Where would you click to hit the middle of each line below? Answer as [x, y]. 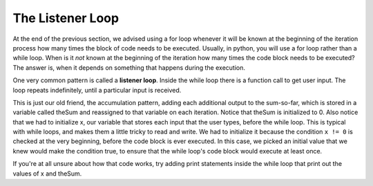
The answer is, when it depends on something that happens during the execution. [129, 67]
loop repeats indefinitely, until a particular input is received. [97, 90]
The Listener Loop [66, 18]
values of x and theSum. [47, 174]
